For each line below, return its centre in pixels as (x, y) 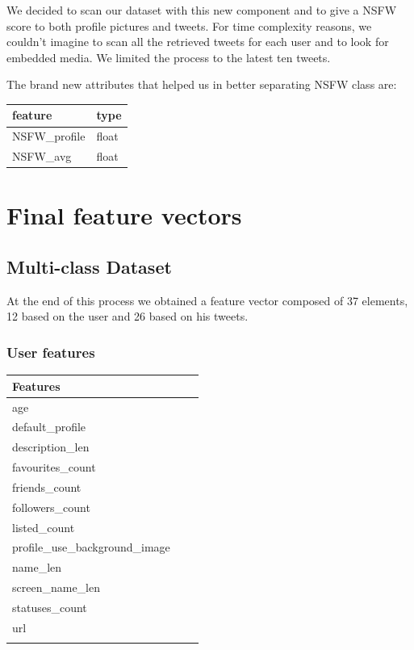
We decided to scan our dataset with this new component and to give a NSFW (202, 10)
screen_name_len (56, 587)
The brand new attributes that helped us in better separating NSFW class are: (202, 84)
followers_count (51, 507)
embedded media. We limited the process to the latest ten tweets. (169, 57)
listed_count (44, 527)
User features (51, 352)
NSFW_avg (42, 156)
